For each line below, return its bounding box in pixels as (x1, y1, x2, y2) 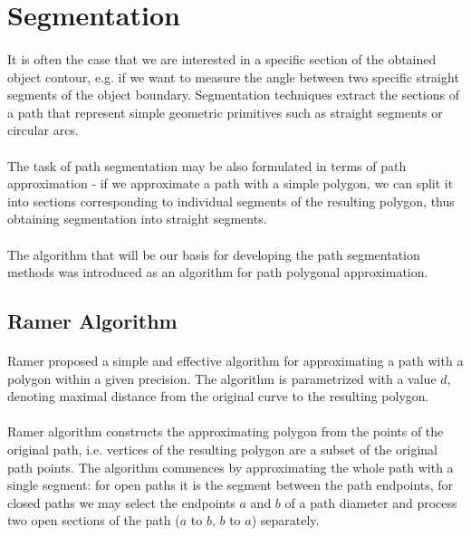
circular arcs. (7, 120, 79, 139)
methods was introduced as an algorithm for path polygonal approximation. (7, 263, 428, 282)
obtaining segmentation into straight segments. (7, 209, 267, 228)
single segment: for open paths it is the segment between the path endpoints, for (7, 475, 454, 494)
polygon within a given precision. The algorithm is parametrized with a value (7, 368, 437, 388)
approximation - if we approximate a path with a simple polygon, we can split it (7, 174, 454, 193)
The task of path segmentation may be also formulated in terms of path (7, 156, 407, 175)
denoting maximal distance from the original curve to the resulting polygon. (7, 387, 429, 406)
